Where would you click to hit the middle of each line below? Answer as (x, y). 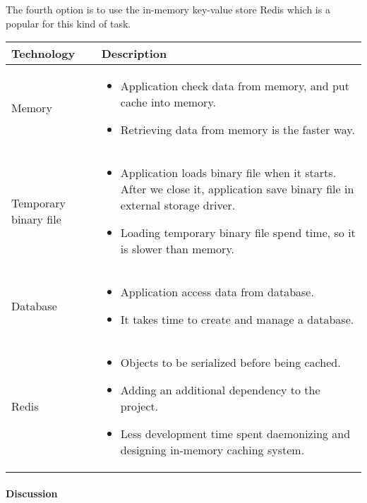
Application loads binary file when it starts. (228, 173)
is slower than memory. (177, 249)
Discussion (32, 493)
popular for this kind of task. (68, 23)
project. (139, 406)
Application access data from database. (217, 292)
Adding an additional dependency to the (220, 390)
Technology (43, 54)
